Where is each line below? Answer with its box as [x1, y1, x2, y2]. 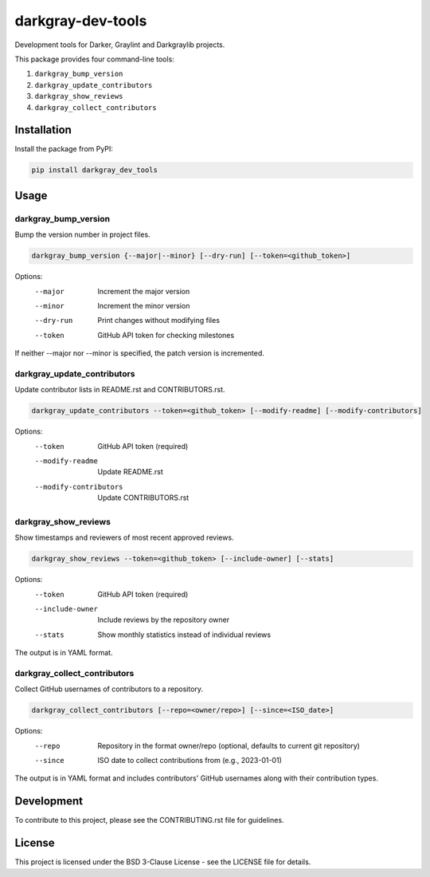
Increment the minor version [97, 301, 190, 310]
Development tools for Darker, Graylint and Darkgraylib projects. [14, 40, 225, 49]
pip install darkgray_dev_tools [31, 166, 158, 175]
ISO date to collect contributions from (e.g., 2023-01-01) [97, 756, 282, 765]
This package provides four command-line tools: [14, 54, 174, 64]
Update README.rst [97, 467, 163, 477]
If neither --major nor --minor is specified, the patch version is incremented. [14, 348, 264, 358]
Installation [14, 124, 72, 137]
